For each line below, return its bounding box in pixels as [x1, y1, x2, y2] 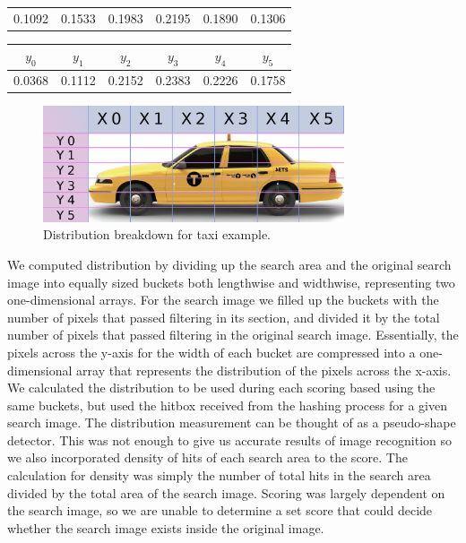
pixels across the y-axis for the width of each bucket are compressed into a [7, 342, 416, 361]
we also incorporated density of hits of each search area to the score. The [7, 448, 408, 467]
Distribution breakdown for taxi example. [43, 225, 271, 244]
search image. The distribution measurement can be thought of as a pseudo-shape [7, 413, 456, 432]
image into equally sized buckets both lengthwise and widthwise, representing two [7, 272, 455, 291]
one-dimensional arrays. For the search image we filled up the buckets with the [7, 290, 439, 309]
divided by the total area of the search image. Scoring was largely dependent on [7, 483, 445, 502]
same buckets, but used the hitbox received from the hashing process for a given [7, 395, 447, 414]
